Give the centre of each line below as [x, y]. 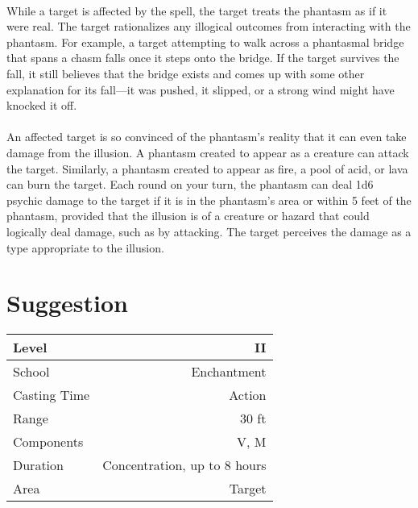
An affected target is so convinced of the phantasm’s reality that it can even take [207, 137]
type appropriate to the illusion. [85, 247]
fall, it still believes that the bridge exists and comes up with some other [186, 73]
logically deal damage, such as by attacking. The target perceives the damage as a [209, 231]
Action [248, 395]
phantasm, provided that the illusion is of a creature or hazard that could [188, 216]
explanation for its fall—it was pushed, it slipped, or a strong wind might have [201, 89]
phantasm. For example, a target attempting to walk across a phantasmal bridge [205, 42]
